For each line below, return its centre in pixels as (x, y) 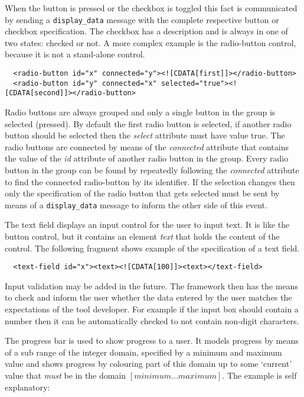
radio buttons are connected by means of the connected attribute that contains (147, 146)
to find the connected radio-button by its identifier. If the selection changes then (150, 181)
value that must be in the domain (66, 375)
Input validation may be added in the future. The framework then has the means (151, 285)
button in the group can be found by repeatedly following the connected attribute (152, 170)
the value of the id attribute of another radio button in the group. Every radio (147, 158)
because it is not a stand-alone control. (75, 54)
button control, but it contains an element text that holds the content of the (142, 236)
